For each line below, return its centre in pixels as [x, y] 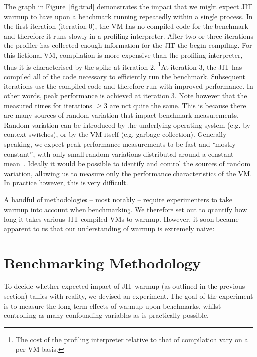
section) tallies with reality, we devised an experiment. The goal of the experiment [128, 296]
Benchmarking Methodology [103, 262]
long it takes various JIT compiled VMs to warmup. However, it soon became [121, 219]
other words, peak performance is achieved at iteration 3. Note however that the [126, 95]
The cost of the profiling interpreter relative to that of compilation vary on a [132, 339]
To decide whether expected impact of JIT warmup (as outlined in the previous [125, 286]
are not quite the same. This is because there [178, 105]
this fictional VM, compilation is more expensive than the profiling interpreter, [123, 55]
